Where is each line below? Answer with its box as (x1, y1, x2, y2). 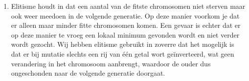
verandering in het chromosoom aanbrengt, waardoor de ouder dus (11, 58, 211, 68)
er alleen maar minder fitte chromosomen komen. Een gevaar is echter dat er (11, 20, 241, 30)
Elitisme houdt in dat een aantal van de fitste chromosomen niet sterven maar (11, 1, 246, 11)
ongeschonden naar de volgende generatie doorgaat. (11, 68, 165, 78)
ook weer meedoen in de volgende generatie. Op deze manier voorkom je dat (11, 10, 240, 20)
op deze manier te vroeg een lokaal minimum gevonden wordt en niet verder (11, 29, 240, 40)
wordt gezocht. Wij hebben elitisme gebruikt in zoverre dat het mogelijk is (11, 39, 234, 49)
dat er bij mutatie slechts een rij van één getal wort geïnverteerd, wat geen (11, 48, 234, 59)
